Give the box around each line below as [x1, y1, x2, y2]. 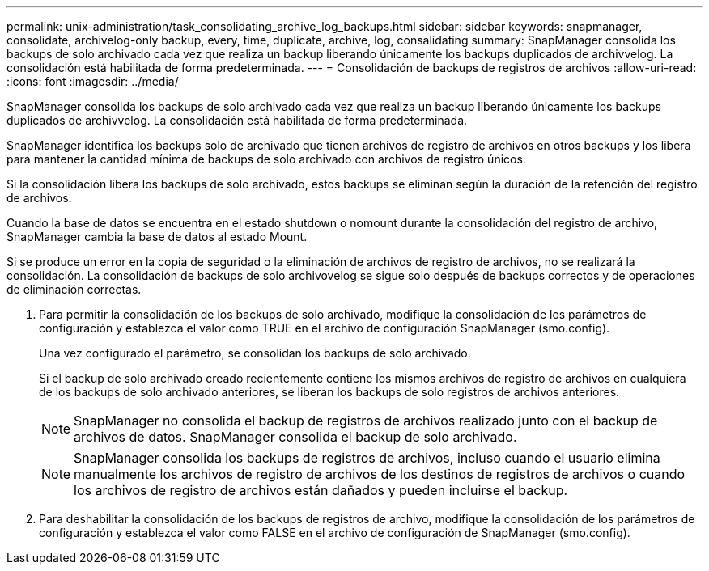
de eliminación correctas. [6, 282, 142, 296]
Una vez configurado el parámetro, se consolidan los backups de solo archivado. [39, 346, 471, 360]
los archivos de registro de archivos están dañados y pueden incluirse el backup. [74, 482, 568, 498]
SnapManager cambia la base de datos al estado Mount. [6, 230, 308, 243]
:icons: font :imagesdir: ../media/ [6, 74, 179, 88]
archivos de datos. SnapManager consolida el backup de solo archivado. [74, 429, 517, 445]
